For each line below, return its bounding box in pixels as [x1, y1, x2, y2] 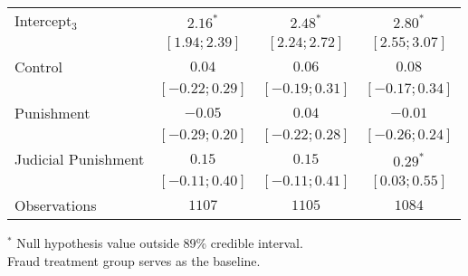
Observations [14, 195, 97, 215]
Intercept [14, 10, 72, 31]
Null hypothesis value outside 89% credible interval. [16, 233, 303, 252]
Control [14, 56, 62, 77]
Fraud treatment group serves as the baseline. [7, 251, 261, 270]
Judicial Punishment [14, 148, 145, 169]
